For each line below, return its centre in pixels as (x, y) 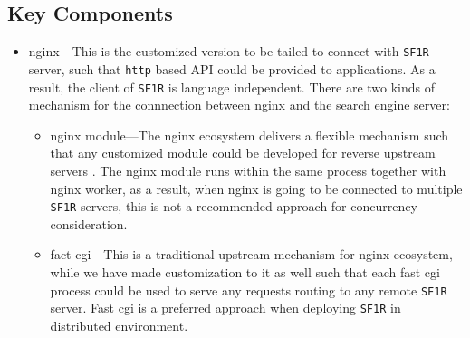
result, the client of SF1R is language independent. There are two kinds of (232, 87)
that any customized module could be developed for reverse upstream (243, 153)
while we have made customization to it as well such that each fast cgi (245, 271)
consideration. (89, 223)
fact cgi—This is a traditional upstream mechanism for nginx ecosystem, (251, 254)
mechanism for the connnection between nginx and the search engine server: (239, 105)
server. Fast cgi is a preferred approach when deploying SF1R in (225, 308)
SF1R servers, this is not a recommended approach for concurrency (234, 206)
